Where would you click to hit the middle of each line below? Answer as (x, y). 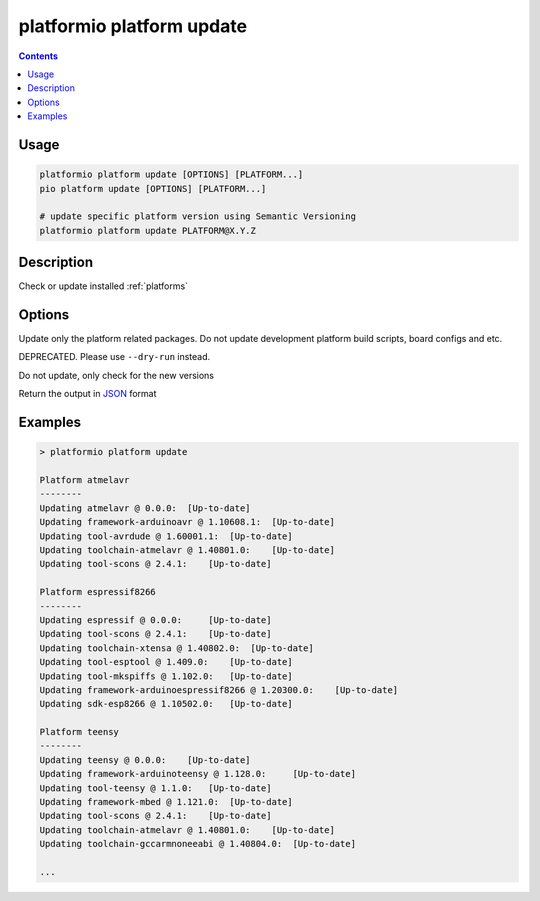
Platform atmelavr (84, 480)
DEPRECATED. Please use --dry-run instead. (114, 357)
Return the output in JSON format (87, 394)
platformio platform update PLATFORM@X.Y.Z (148, 230)
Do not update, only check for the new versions (116, 375)
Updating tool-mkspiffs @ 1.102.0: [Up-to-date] (166, 676)
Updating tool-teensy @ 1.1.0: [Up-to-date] (155, 788)
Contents (38, 56)
